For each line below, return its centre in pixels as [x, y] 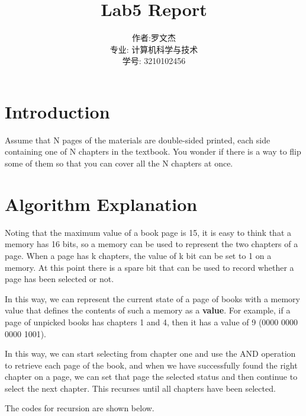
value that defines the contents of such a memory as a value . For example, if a [148, 310]
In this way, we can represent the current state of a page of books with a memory [152, 298]
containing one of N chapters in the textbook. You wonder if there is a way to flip [153, 151]
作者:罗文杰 [154, 38]
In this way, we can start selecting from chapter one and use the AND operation [150, 353]
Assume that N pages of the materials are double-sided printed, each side [138, 140]
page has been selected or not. [59, 279]
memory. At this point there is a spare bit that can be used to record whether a [149, 267]
